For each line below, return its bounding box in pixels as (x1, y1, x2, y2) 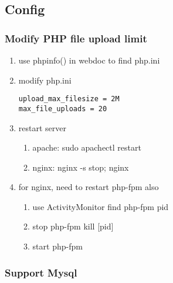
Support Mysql (5, 265, 77, 279)
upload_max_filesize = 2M (18, 95, 120, 104)
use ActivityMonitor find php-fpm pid (32, 200, 169, 212)
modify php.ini (18, 74, 72, 86)
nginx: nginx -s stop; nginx (32, 161, 129, 173)
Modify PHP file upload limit (5, 31, 147, 45)
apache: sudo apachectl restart (32, 141, 141, 154)
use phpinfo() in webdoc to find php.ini (18, 54, 160, 66)
